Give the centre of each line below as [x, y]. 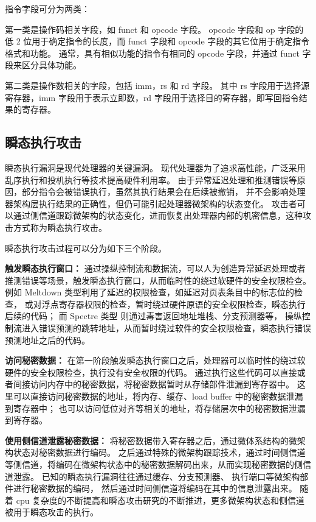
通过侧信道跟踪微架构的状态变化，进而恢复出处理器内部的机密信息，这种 [158, 215]
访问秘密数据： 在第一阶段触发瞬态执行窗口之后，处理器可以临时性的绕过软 [155, 360]
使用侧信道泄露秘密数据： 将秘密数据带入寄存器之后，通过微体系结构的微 [151, 440]
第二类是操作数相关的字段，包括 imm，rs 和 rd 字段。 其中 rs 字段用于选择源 [157, 85]
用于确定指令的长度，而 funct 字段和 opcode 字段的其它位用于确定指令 [171, 41]
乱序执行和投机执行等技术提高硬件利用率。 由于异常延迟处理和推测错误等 [151, 179]
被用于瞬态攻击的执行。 [52, 512]
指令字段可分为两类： [47, 9]
